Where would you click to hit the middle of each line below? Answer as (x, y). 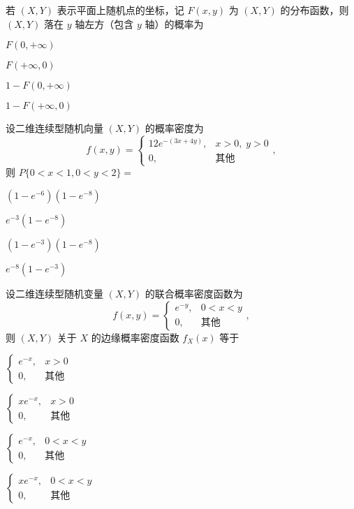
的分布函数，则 (315, 10)
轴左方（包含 (104, 23)
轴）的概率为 (174, 23)
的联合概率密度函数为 (194, 293)
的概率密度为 (174, 128)
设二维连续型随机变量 (54, 293)
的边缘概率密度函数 (135, 337)
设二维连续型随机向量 (54, 128)
